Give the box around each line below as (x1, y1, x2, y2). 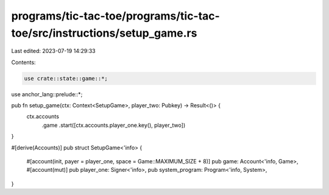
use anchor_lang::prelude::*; (11, 90, 83, 97)
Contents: (11, 58, 36, 66)
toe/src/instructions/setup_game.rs (11, 26, 197, 40)
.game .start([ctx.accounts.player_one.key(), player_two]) (41, 121, 186, 129)
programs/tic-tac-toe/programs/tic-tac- (11, 9, 221, 23)
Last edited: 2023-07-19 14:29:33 (11, 48, 96, 55)
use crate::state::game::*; (24, 75, 108, 82)
